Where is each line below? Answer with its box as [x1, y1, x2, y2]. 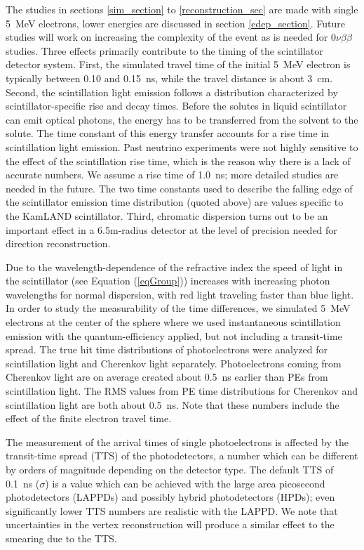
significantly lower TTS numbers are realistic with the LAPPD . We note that [6, 503, 338, 518]
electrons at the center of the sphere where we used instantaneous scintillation [6, 315, 341, 329]
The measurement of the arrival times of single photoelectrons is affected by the [6, 434, 349, 449]
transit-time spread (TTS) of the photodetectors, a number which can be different [6, 448, 358, 463]
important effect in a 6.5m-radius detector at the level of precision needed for [6, 222, 337, 237]
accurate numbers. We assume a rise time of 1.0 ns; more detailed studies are [6, 167, 339, 182]
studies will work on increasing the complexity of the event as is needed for [6, 30, 328, 44]
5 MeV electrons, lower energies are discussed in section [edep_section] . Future [6, 15, 345, 30]
